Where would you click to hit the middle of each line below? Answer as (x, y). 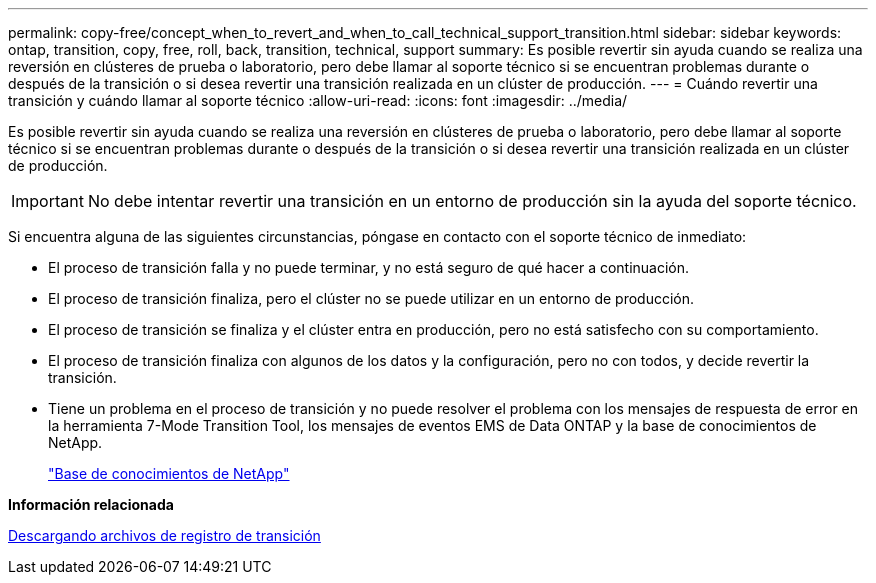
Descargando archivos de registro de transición (164, 535)
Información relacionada (91, 504)
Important (47, 201)
